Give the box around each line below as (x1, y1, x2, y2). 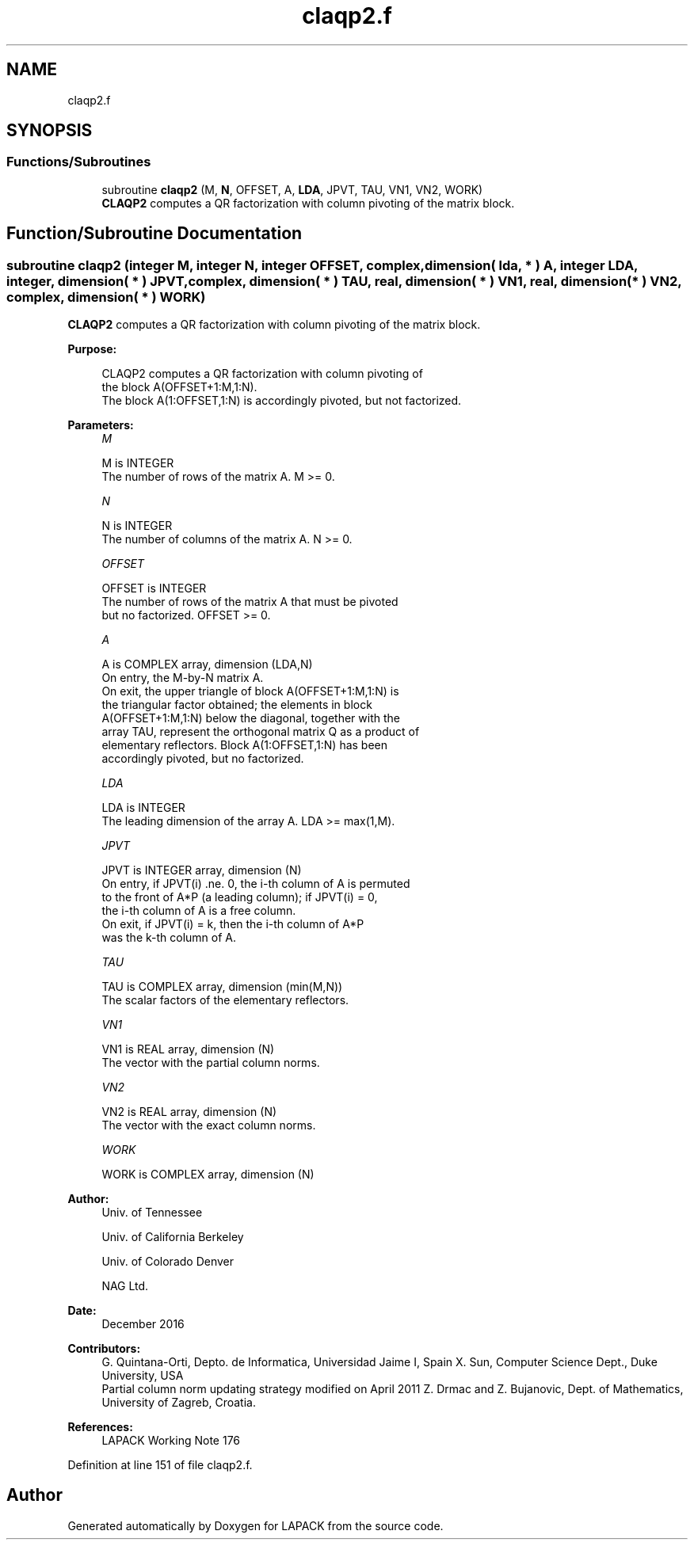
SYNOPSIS (6, 120, 93, 141)
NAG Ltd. (101, 1279, 149, 1293)
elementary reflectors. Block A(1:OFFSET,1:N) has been (101, 738, 388, 752)
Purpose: (67, 342, 117, 356)
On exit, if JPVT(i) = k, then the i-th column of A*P (101, 917, 364, 931)
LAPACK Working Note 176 (101, 1434, 241, 1448)
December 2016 (101, 1317, 185, 1331)
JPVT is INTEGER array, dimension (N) (101, 863, 302, 878)
